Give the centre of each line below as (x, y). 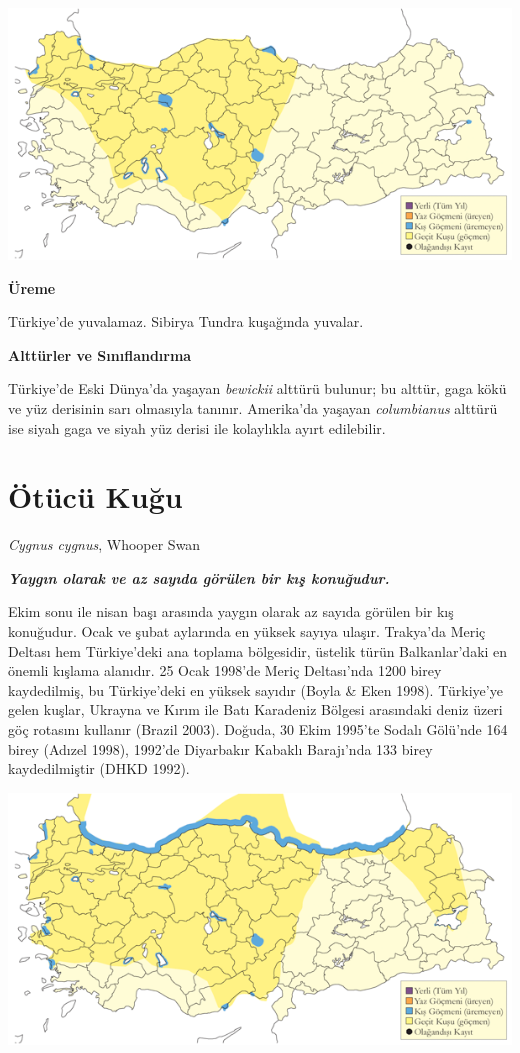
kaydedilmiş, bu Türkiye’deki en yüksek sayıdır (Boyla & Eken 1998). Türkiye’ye (255, 689)
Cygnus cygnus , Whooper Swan (104, 544)
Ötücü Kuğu (95, 496)
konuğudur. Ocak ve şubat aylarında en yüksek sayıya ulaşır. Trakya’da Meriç (247, 631)
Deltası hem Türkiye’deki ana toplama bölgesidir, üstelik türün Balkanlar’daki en (258, 650)
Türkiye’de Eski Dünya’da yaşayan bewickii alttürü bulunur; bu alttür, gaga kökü (257, 388)
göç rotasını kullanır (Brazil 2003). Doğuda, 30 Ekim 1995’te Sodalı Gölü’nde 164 (258, 729)
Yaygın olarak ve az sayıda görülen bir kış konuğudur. (199, 577)
